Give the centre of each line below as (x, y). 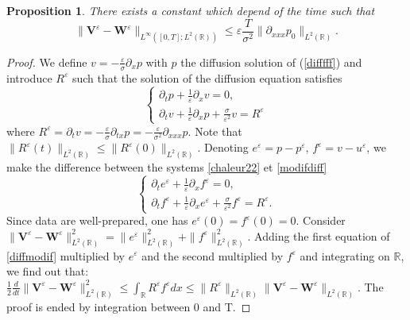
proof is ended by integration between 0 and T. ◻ (129, 306)
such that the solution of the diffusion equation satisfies (207, 77)
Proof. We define (47, 62)
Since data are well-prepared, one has (97, 220)
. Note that (215, 131)
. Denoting (223, 147)
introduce (29, 77)
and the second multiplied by (213, 255)
